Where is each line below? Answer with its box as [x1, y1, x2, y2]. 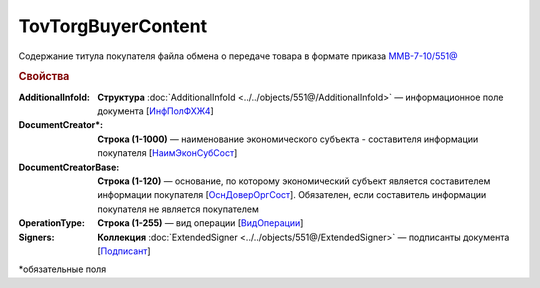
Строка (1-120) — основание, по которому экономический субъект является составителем [97, 175, 491, 187]
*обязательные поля [18, 263, 107, 275]
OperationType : [18, 217, 85, 229]
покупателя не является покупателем [97, 203, 259, 215]
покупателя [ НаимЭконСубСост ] [97, 147, 238, 159]
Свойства [18, 70, 70, 84]
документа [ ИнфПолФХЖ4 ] [97, 105, 214, 117]
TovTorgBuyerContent [18, 15, 208, 37]
